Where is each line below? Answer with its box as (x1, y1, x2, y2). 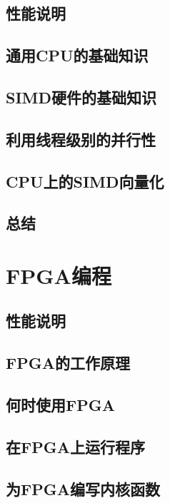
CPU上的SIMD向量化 (6, 170, 164, 192)
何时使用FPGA (6, 394, 115, 416)
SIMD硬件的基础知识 (6, 86, 157, 108)
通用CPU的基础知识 (6, 44, 149, 66)
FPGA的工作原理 (6, 352, 130, 374)
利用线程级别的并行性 (6, 128, 156, 150)
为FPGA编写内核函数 (6, 477, 160, 499)
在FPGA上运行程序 (6, 435, 145, 457)
